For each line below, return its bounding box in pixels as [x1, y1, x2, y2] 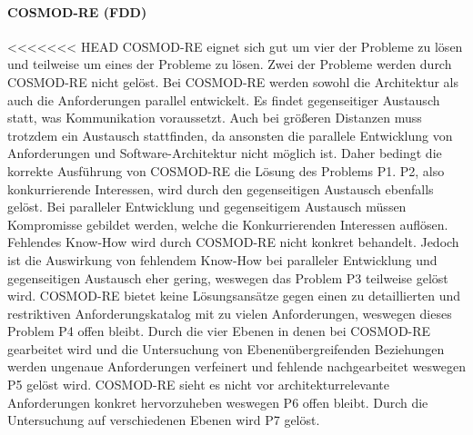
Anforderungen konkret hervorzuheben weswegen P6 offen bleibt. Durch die [7, 392, 428, 411]
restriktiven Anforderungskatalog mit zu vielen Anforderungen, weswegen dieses [7, 303, 452, 322]
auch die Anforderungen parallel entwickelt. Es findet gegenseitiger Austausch [7, 90, 440, 109]
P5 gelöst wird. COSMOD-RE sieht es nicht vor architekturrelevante [7, 375, 390, 394]
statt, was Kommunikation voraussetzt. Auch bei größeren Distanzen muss [7, 108, 422, 127]
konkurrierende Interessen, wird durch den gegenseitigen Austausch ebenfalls [7, 179, 434, 198]
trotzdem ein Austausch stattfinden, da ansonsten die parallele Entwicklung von [7, 125, 453, 144]
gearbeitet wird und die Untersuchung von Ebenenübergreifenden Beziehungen [7, 339, 445, 358]
